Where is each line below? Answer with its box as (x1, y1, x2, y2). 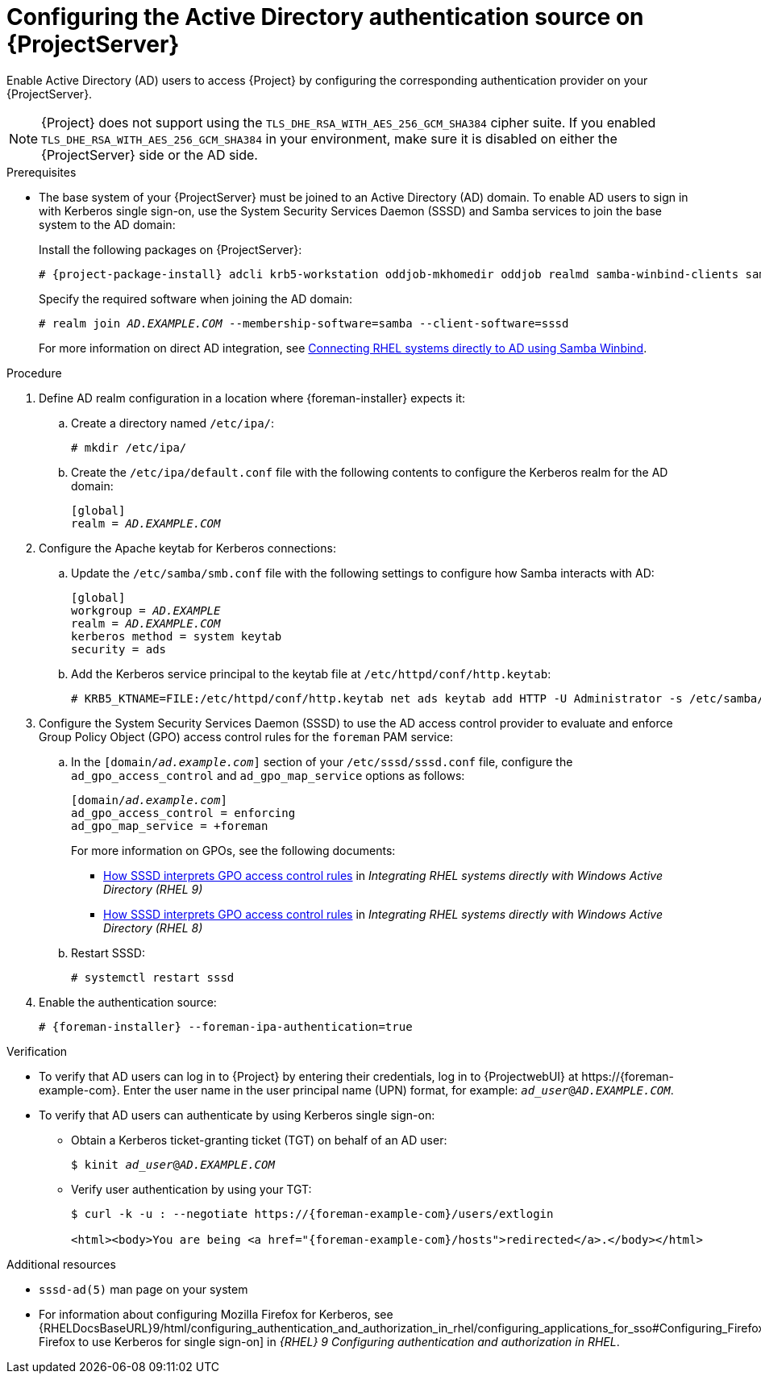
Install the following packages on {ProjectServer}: (39, 242, 302, 256)
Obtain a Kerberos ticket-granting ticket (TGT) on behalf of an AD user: (71, 1132, 447, 1147)
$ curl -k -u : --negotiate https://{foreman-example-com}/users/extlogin (71, 1207, 554, 1220)
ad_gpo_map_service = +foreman (71, 819, 268, 832)
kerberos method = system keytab (71, 629, 282, 643)
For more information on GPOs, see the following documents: (71, 843, 396, 857)
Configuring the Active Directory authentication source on (6, 3, 644, 31)
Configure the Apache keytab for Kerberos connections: (39, 540, 336, 555)
